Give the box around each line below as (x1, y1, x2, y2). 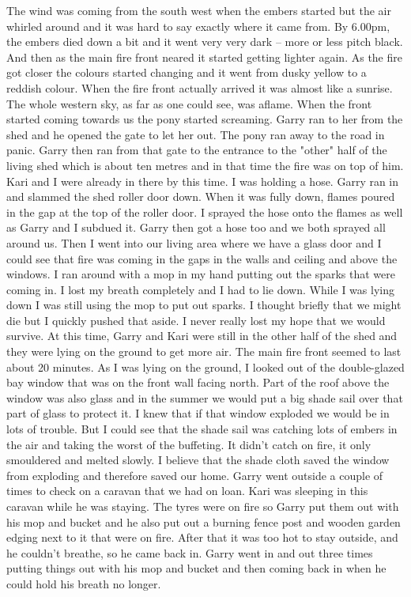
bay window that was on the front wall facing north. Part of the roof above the (6, 374, 390, 391)
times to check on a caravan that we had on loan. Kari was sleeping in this (6, 482, 368, 499)
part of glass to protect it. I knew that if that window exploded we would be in (6, 405, 390, 421)
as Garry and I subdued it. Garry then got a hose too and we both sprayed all (6, 219, 386, 236)
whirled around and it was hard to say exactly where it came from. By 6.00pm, (6, 17, 390, 34)
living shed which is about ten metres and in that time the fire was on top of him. (6, 157, 404, 173)
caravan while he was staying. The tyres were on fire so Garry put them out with (6, 498, 399, 514)
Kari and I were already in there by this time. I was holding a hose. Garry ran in (6, 172, 399, 189)
